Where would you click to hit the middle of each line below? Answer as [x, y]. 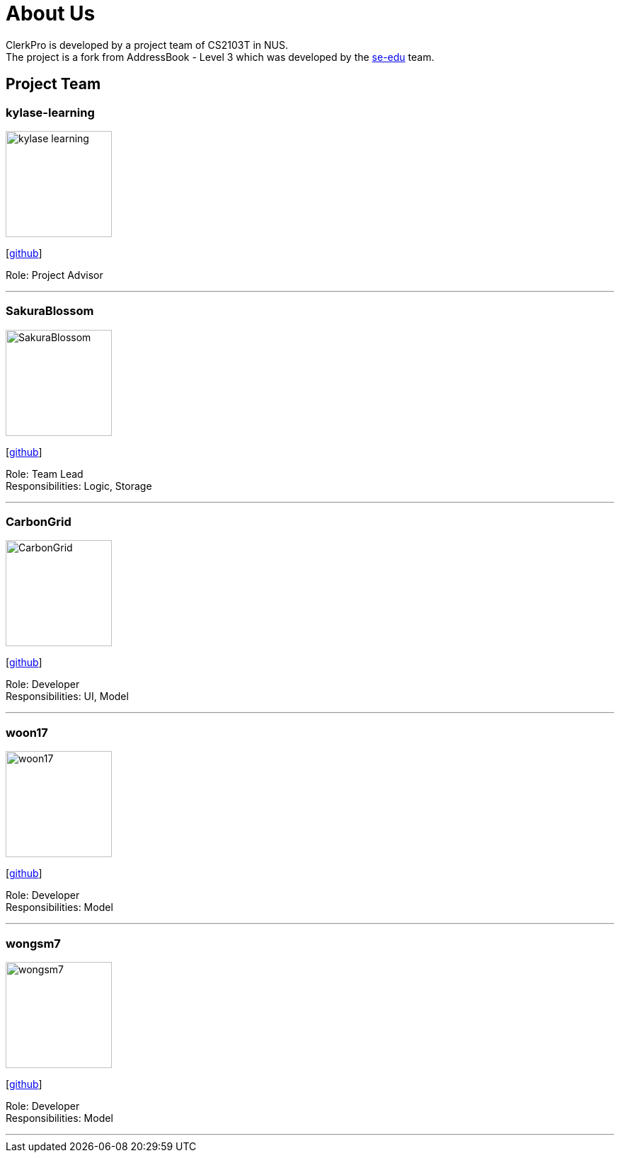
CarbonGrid [39, 522]
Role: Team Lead [45, 474]
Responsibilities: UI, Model [67, 696]
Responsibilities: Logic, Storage [79, 486]
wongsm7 [33, 943]
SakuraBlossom [50, 311]
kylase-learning [50, 112]
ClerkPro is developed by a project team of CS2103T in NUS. [147, 45]
